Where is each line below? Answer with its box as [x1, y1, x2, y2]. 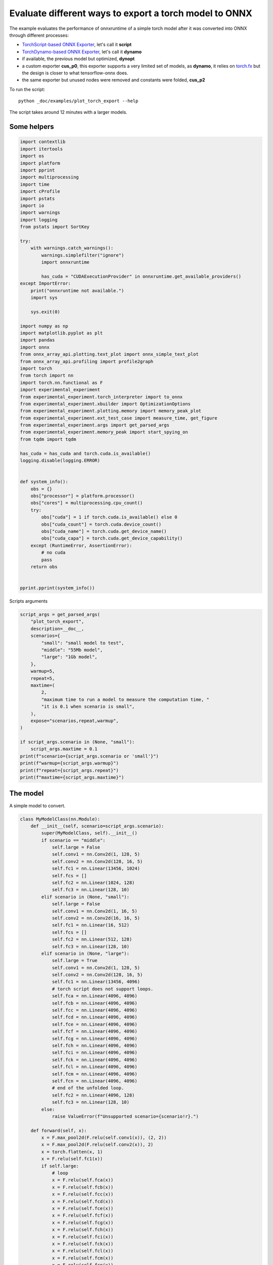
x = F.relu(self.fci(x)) [52, 1234, 114, 1240]
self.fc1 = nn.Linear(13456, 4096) [52, 979, 140, 985]
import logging [20, 217, 58, 223]
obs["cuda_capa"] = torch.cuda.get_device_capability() [41, 535, 183, 541]
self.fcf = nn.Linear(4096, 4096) [52, 1029, 138, 1034]
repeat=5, [30, 676, 55, 681]
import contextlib [20, 139, 66, 145]
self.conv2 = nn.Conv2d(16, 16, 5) [52, 915, 140, 921]
